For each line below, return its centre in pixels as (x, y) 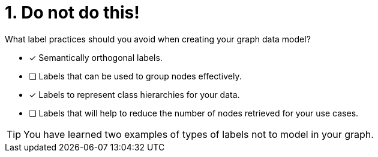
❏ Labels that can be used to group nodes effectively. (135, 76)
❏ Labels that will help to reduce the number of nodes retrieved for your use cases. (194, 113)
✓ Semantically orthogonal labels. (96, 57)
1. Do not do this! (72, 13)
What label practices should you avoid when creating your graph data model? (158, 39)
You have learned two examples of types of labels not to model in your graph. (199, 134)
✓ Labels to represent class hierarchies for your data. (134, 94)
